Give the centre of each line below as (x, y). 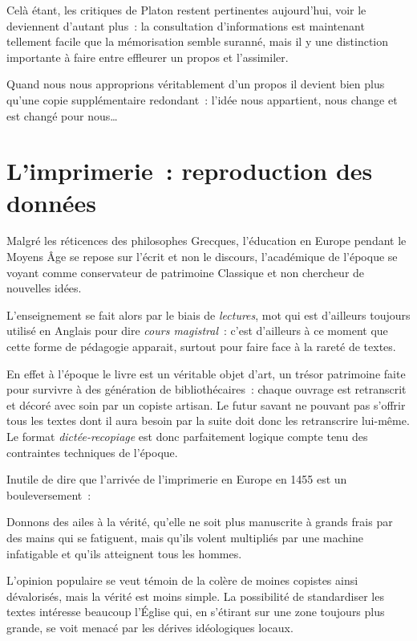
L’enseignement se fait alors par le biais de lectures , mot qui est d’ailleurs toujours (208, 314)
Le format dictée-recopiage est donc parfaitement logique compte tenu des (187, 436)
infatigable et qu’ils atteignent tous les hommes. (124, 553)
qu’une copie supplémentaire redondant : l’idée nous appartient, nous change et (202, 99)
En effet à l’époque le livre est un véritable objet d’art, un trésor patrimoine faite (206, 373)
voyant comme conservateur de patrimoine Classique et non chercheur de (186, 272)
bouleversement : (49, 494)
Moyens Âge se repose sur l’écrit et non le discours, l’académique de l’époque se (202, 257)
